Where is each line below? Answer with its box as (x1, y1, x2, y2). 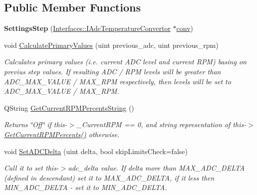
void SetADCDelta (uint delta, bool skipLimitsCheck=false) (4, 146, 188, 156)
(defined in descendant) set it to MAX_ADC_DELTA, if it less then (4, 172, 215, 183)
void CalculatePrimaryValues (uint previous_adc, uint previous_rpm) (4, 39, 219, 50)
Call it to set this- (4, 163, 59, 173)
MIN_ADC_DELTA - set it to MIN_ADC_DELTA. (4, 182, 167, 193)
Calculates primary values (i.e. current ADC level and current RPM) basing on (4, 56, 247, 67)
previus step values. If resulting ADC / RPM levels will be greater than (4, 66, 221, 76)
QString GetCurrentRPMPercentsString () (4, 102, 134, 113)
